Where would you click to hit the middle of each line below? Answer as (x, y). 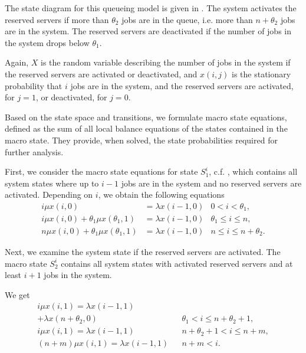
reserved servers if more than (57, 19)
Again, (17, 62)
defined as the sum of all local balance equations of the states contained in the (146, 128)
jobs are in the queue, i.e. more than (187, 19)
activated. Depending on (49, 195)
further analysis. (34, 151)
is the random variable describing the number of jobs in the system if (165, 62)
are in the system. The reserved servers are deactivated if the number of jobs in (148, 31)
